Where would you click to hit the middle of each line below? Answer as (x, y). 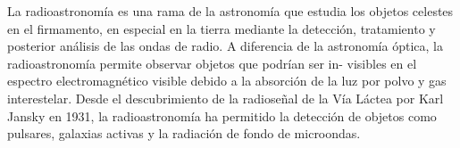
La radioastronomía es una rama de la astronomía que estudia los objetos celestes (230, 11)
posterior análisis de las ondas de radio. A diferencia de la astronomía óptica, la (225, 46)
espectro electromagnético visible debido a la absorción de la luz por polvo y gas (227, 81)
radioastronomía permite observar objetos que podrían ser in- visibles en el (212, 63)
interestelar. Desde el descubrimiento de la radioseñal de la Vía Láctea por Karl (226, 98)
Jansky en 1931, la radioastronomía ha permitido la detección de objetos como (222, 115)
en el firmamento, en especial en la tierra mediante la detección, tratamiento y (222, 28)
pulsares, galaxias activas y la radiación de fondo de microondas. (184, 133)
